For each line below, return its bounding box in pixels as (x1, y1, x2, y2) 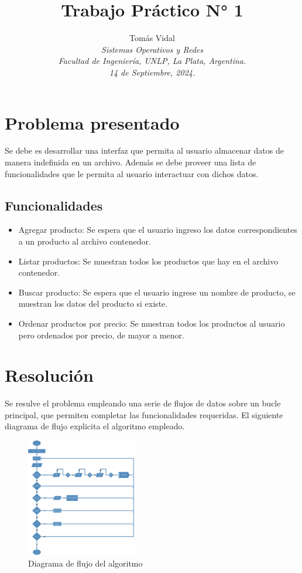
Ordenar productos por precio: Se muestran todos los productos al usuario (18, 317, 285, 329)
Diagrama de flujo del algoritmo (28, 557, 143, 569)
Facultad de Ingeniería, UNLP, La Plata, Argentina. (58, 55, 246, 67)
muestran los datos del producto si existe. (18, 297, 168, 310)
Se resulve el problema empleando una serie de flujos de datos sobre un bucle (5, 397, 281, 409)
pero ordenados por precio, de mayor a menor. (18, 328, 184, 341)
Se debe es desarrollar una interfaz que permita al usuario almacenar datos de (5, 144, 284, 157)
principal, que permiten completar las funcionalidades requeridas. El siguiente (5, 408, 283, 421)
